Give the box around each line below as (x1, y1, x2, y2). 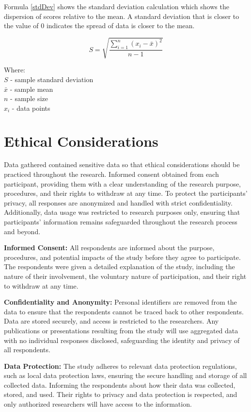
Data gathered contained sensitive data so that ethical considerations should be (4, 159, 240, 170)
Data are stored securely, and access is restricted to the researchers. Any (4, 316, 219, 326)
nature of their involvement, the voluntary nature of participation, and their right (4, 271, 247, 281)
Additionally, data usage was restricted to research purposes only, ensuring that (4, 207, 240, 217)
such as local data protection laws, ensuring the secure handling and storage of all (4, 370, 247, 380)
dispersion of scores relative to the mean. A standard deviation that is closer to (4, 11, 239, 21)
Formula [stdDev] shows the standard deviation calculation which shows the (4, 1, 229, 11)
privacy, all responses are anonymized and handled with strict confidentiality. (4, 197, 233, 207)
